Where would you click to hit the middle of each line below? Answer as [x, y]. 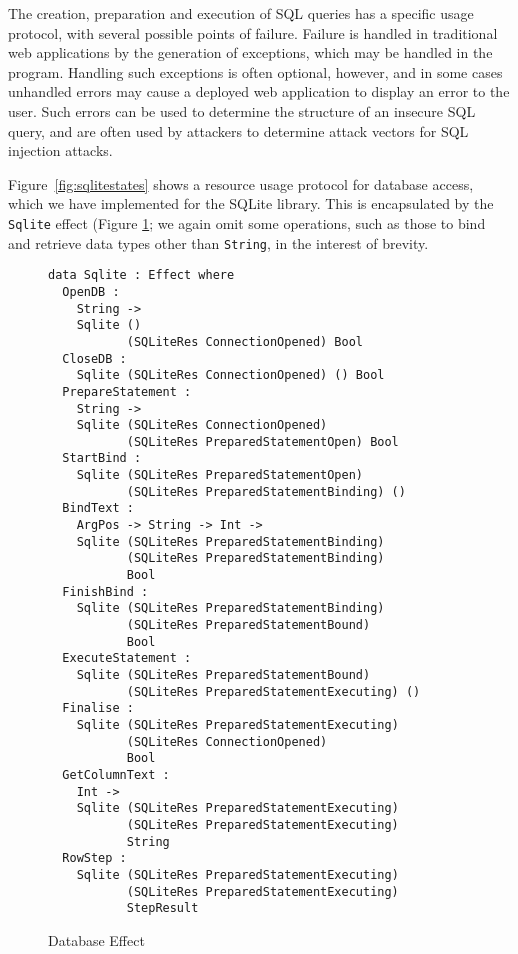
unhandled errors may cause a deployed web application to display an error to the [259, 91]
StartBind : [102, 458]
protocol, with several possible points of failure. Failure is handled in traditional [253, 32]
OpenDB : [91, 291]
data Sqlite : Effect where [141, 275]
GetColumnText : [116, 774]
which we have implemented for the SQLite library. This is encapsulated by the [251, 203]
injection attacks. [60, 150]
